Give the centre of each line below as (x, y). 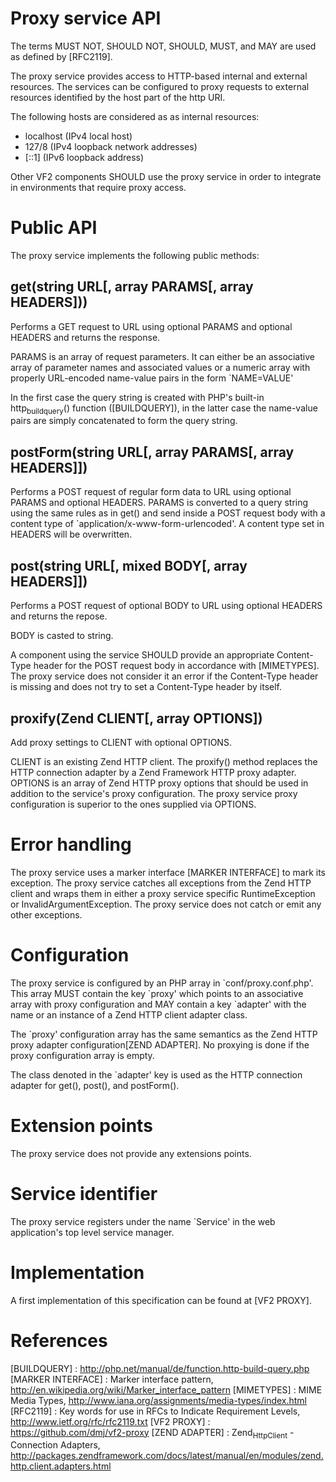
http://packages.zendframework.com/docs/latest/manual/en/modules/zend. (167, 1456)
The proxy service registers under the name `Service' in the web (143, 1221)
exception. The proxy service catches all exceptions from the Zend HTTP (161, 883)
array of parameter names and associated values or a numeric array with (160, 367)
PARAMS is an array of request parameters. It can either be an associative (162, 356)
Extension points (81, 1125)
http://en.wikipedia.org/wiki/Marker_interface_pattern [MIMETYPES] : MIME (166, 1389)
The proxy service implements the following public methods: (135, 255)
